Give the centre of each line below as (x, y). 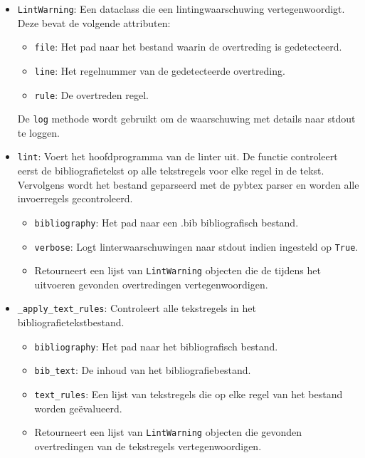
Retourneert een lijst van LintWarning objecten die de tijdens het (178, 270)
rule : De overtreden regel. (91, 94)
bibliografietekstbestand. (71, 322)
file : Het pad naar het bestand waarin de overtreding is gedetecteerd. (188, 47)
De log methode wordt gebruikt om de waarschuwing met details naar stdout (186, 119)
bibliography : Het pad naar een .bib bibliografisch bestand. (166, 222)
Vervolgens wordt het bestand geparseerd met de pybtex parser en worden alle (188, 184)
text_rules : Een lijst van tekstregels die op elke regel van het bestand (189, 394)
